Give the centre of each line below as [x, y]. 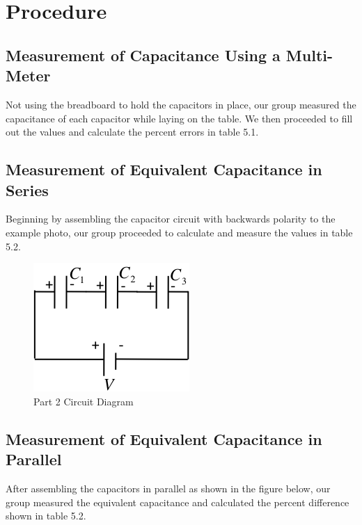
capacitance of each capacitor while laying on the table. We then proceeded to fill [179, 118]
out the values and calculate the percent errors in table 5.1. [132, 132]
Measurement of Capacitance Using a [143, 55]
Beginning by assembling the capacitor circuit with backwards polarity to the [171, 219]
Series [27, 189]
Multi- [309, 55]
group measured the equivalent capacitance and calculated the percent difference [178, 502]
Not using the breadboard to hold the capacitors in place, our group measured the [181, 104]
